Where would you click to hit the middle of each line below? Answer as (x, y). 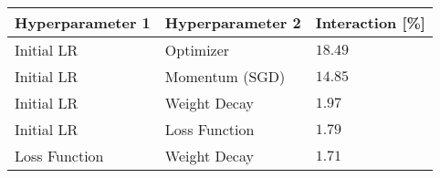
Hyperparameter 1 (83, 22)
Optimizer (197, 50)
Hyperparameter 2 (233, 22)
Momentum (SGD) (225, 76)
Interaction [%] (370, 22)
